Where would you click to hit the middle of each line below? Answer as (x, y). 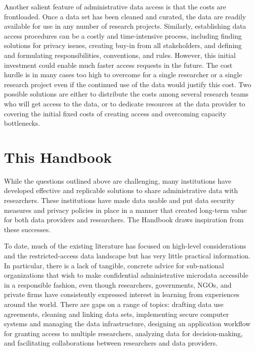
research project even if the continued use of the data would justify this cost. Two (128, 84)
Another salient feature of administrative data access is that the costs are (115, 6)
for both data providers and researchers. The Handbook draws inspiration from (124, 220)
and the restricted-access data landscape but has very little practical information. (127, 255)
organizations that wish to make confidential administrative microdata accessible (126, 275)
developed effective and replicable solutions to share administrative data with (121, 190)
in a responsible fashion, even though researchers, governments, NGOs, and (118, 284)
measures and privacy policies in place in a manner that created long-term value (126, 210)
